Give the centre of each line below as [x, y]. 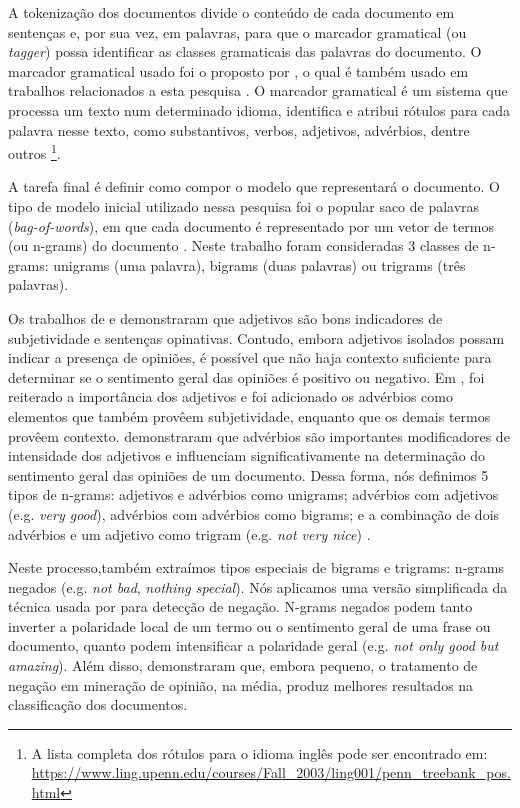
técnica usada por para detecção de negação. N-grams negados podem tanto [240, 606]
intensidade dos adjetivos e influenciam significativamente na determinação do [247, 455]
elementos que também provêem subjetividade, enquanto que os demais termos [249, 415]
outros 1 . [34, 151]
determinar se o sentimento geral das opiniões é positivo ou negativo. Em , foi [246, 376]
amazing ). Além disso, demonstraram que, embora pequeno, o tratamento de [243, 665]
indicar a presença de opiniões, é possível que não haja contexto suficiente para [250, 357]
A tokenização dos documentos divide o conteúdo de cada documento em [231, 12]
